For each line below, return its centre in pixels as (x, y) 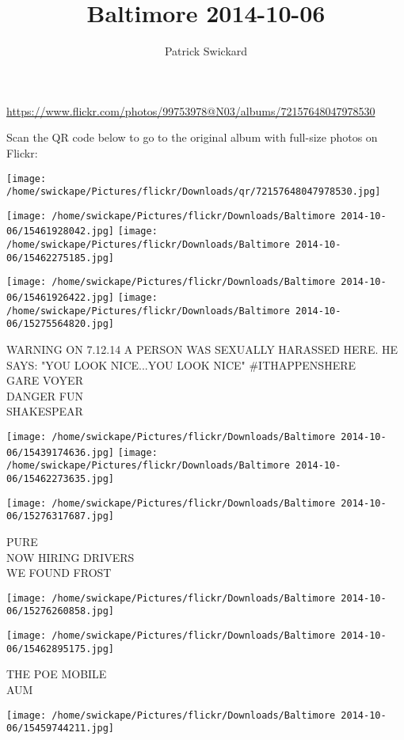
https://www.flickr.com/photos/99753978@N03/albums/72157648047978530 (191, 110)
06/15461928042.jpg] (61, 231)
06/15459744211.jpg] (61, 729)
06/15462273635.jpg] (61, 479)
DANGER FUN (45, 395)
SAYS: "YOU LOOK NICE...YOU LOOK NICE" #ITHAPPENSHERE (181, 364)
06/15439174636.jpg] (61, 452)
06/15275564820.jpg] (61, 324)
